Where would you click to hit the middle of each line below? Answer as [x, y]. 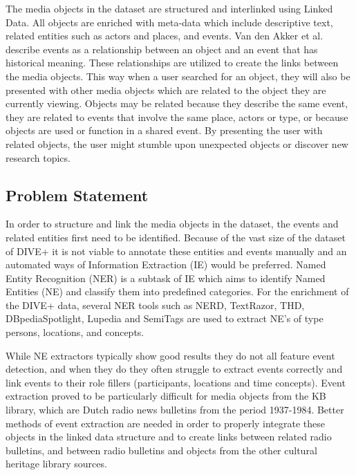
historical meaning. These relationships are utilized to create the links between [172, 63]
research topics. [38, 157]
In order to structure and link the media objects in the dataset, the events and [172, 224]
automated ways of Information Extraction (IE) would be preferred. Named [166, 264]
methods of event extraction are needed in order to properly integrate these [166, 423]
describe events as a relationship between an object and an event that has [162, 49]
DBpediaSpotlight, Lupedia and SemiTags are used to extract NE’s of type [165, 318]
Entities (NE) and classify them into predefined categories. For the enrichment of [177, 291]
